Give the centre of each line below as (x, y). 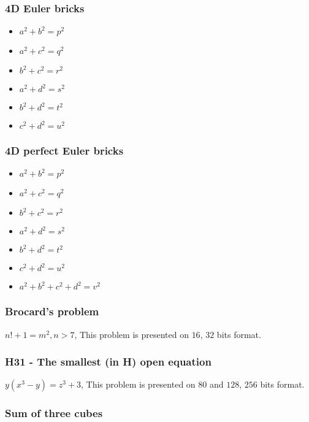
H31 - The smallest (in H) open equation (108, 362)
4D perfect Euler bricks (64, 151)
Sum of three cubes (54, 413)
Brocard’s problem (52, 311)
